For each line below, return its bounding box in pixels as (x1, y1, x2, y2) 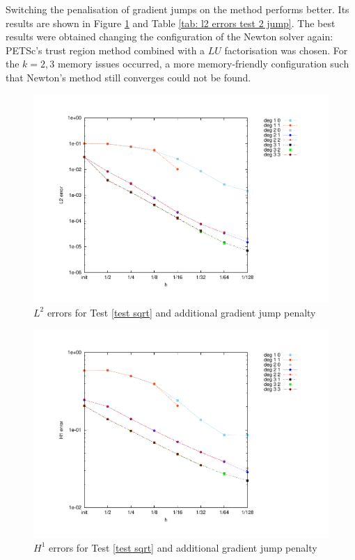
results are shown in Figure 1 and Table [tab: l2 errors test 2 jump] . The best (6, 15, 336, 30)
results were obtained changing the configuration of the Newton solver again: (6, 29, 333, 44)
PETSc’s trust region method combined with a (6, 42, 205, 57)
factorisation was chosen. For (224, 42, 348, 57)
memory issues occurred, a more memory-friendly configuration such (57, 56, 349, 71)
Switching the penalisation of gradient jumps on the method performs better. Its (6, 2, 349, 16)
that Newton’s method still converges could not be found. (6, 70, 251, 84)
